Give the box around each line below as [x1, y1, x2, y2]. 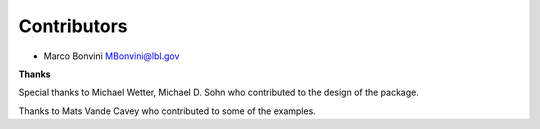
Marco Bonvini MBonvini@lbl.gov [43, 50, 180, 62]
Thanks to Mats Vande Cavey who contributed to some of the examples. [18, 105, 317, 117]
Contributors [18, 15, 129, 37]
